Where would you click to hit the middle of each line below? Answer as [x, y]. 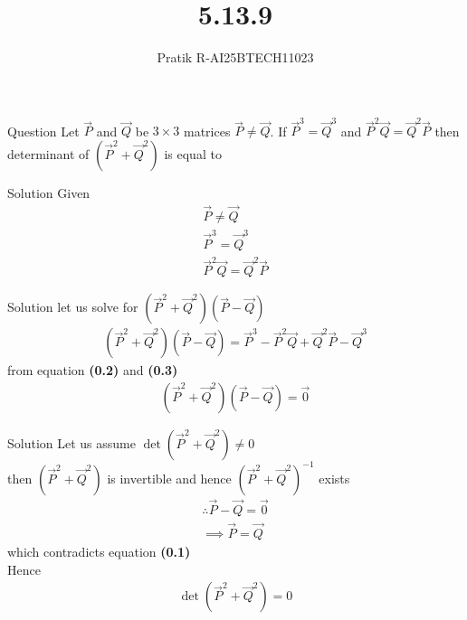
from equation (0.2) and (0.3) [93, 370]
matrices [207, 131]
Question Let [43, 131]
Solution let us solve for [73, 307]
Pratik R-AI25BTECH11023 [235, 57]
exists [334, 478]
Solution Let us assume [71, 443]
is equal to [193, 154]
